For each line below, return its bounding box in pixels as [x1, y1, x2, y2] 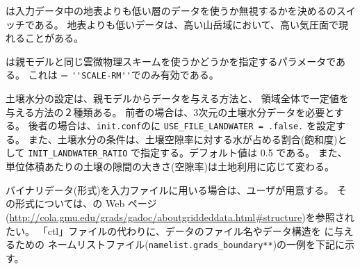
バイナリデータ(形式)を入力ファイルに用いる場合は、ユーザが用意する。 [6, 182, 334, 197]
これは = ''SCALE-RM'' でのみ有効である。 [28, 67, 219, 82]
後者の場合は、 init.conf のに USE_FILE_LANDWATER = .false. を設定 [28, 118, 336, 133]
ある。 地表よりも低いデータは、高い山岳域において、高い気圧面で [34, 17, 339, 31]
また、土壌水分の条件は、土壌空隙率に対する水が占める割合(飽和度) [28, 131, 338, 146]
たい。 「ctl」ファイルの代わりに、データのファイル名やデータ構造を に [6, 223, 334, 238]
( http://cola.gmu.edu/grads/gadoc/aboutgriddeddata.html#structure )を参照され [6, 209, 354, 224]
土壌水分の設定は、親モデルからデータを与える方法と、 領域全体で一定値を [6, 91, 349, 106]
